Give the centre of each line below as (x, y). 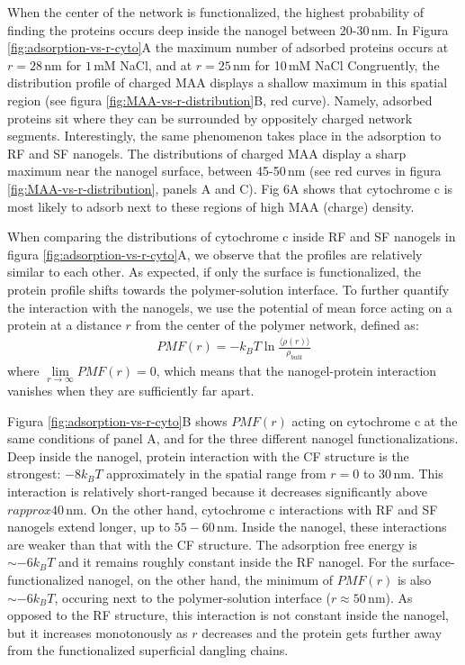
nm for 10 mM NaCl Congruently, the (336, 64)
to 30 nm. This (403, 474)
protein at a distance (64, 325)
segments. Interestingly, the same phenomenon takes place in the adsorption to (224, 136)
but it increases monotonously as (98, 632)
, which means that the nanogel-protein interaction (296, 370)
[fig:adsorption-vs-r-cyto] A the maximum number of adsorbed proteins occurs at (228, 47)
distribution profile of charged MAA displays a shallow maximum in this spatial (228, 82)
